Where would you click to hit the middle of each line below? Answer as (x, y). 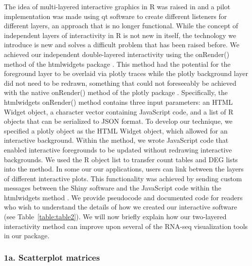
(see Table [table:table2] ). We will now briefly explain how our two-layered (115, 217)
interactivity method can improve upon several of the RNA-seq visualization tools (126, 226)
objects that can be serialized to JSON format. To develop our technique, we (118, 121)
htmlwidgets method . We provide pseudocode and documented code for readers (123, 197)
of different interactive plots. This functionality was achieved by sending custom (123, 178)
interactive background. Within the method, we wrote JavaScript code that (116, 140)
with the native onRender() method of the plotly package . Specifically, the (116, 92)
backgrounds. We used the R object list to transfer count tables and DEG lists (121, 159)
